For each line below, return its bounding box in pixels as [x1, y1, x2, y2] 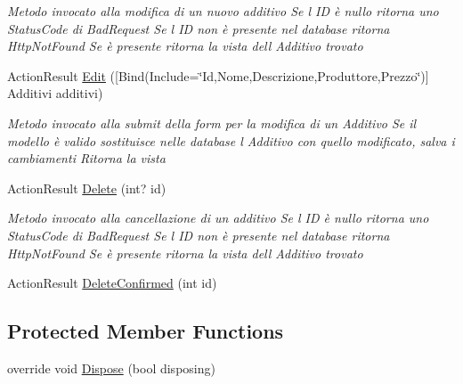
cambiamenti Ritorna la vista [7, 149, 166, 167]
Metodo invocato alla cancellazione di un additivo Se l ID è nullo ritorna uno [7, 208, 429, 227]
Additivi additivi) [7, 84, 103, 102]
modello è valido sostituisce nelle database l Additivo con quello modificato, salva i [7, 131, 455, 150]
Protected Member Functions [7, 317, 284, 345]
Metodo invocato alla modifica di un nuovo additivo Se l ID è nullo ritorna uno [7, 2, 439, 20]
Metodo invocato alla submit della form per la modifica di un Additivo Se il [7, 113, 417, 132]
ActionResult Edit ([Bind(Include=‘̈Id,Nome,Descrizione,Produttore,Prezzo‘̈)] [7, 66, 429, 85]
